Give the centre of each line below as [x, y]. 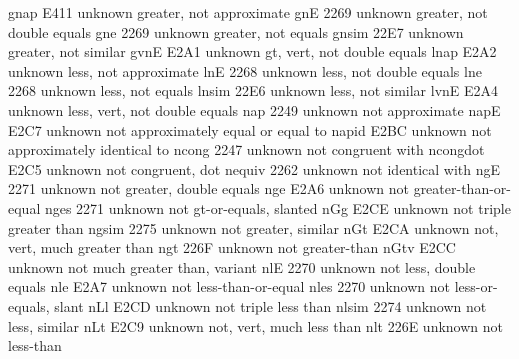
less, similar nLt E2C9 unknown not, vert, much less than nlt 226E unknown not [255, 325]
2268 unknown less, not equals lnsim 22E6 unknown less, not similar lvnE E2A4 [253, 90]
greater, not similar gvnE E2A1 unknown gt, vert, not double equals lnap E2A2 [252, 51]
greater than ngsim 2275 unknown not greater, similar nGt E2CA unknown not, [253, 227]
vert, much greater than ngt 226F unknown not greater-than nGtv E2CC [232, 247]
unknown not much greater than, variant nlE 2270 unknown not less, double [242, 266]
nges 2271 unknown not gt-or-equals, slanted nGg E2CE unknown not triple [277, 207]
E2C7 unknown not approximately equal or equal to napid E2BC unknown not [250, 129]
